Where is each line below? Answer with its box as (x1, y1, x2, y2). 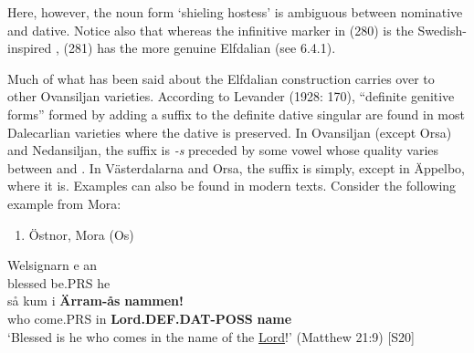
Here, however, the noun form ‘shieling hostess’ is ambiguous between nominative (7, 3, 463, 21)
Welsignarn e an (7, 255, 98, 275)
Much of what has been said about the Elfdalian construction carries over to (7, 68, 435, 88)
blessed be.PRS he (7, 273, 111, 292)
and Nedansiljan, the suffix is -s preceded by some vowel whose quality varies (7, 140, 439, 160)
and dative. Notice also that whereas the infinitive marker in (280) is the (7, 20, 414, 39)
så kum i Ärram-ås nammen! (7, 291, 184, 310)
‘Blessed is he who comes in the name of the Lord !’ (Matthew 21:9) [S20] (7, 327, 415, 346)
